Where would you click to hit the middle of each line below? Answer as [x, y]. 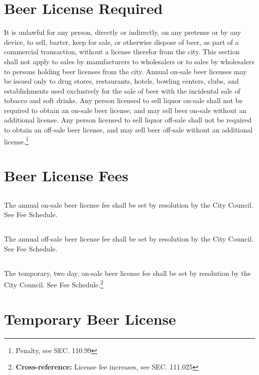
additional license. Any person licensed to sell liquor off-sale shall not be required [128, 120]
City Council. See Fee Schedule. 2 [54, 284]
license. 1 [16, 140]
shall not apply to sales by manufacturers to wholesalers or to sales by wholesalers [129, 61]
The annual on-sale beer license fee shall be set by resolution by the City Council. [129, 204]
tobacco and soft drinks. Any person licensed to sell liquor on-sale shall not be [123, 100]
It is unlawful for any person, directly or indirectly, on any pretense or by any [123, 32]
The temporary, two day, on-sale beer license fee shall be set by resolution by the [128, 273]
